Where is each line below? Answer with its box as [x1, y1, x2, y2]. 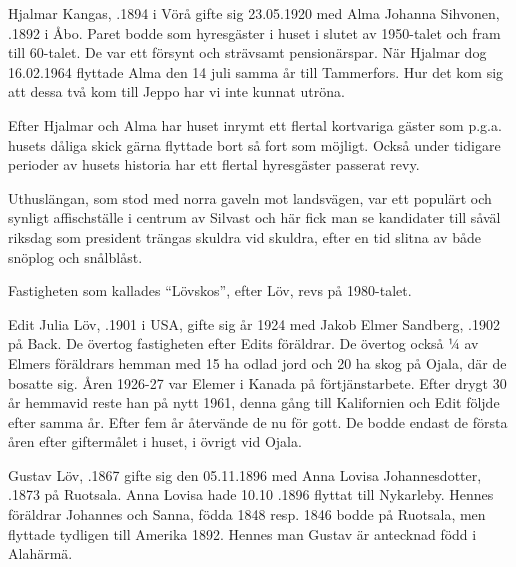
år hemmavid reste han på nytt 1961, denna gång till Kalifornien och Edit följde [8, 392, 500, 413]
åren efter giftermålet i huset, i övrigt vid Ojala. [8, 431, 302, 452]
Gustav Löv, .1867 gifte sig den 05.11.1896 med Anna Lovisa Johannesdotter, [8, 464, 482, 485]
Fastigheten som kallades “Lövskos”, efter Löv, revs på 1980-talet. [8, 280, 412, 301]
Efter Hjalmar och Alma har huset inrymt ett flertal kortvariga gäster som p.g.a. [8, 114, 502, 135]
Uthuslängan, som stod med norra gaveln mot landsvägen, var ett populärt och [8, 187, 492, 208]
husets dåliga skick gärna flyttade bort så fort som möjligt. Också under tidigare [8, 134, 501, 155]
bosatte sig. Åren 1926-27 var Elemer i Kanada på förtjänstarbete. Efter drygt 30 [8, 372, 507, 393]
